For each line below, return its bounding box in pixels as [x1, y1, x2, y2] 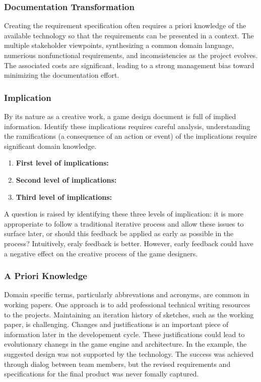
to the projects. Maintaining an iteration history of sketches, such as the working [4, 309, 254, 319]
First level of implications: [16, 157, 109, 168]
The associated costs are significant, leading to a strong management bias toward [4, 60, 254, 70]
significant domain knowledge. [4, 140, 97, 151]
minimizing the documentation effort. [4, 70, 119, 80]
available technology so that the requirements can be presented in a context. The [4, 30, 254, 40]
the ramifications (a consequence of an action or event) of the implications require [4, 131, 257, 141]
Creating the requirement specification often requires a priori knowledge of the [4, 20, 246, 31]
